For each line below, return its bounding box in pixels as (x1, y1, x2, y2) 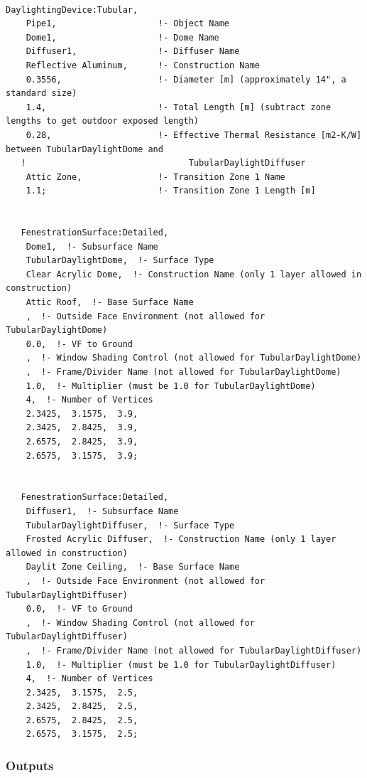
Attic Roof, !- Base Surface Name (26, 297, 194, 308)
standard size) (6, 88, 77, 99)
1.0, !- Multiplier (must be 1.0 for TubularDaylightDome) (26, 380, 316, 391)
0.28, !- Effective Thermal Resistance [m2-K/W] (26, 129, 362, 140)
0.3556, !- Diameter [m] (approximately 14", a (26, 74, 346, 85)
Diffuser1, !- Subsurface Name (26, 506, 179, 516)
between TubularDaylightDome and (6, 144, 163, 154)
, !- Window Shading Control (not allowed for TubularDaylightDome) (26, 353, 362, 363)
